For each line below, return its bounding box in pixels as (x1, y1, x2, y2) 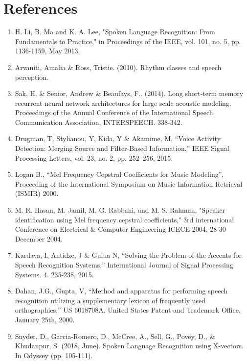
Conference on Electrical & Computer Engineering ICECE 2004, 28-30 (15, 224, 226, 234)
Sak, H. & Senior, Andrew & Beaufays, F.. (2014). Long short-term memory (15, 88, 244, 98)
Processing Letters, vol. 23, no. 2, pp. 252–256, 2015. (15, 152, 173, 163)
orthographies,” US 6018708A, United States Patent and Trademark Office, (15, 305, 241, 315)
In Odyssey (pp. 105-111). (15, 350, 93, 360)
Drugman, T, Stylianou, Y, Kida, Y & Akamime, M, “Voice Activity (15, 133, 221, 144)
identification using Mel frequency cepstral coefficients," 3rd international (15, 214, 234, 224)
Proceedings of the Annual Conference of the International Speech (15, 107, 213, 118)
